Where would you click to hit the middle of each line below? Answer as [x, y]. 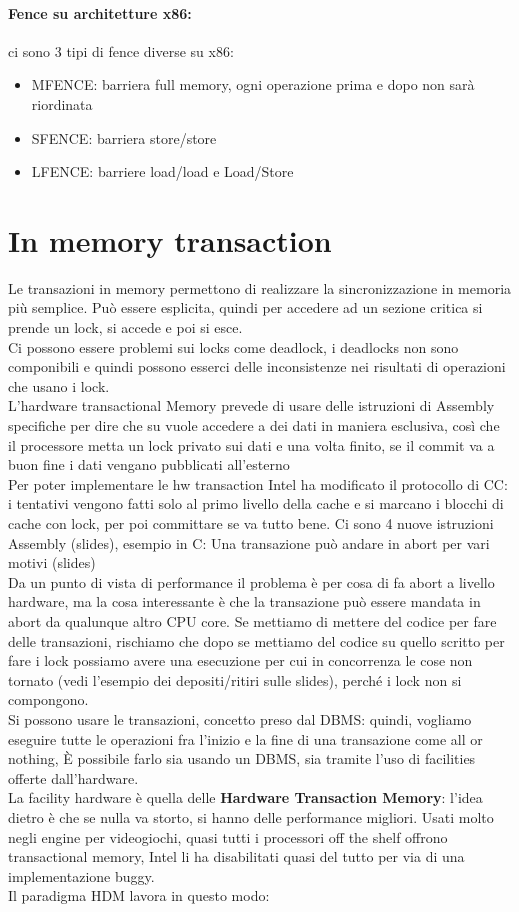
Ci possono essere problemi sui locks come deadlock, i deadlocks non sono [233, 346]
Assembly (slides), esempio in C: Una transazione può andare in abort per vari [249, 542]
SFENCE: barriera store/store [124, 137]
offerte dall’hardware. [73, 777]
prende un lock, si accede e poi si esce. [125, 327]
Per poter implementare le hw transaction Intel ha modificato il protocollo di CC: [258, 483]
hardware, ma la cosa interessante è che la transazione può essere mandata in [244, 601]
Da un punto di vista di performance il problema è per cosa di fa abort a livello [251, 581]
